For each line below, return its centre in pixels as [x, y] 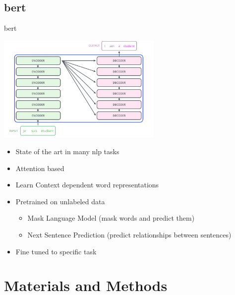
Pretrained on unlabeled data [60, 201]
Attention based [40, 168]
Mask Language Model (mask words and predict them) [111, 218]
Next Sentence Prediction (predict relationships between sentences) [129, 235]
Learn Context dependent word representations [87, 185]
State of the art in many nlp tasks [67, 151]
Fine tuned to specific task [56, 251]
